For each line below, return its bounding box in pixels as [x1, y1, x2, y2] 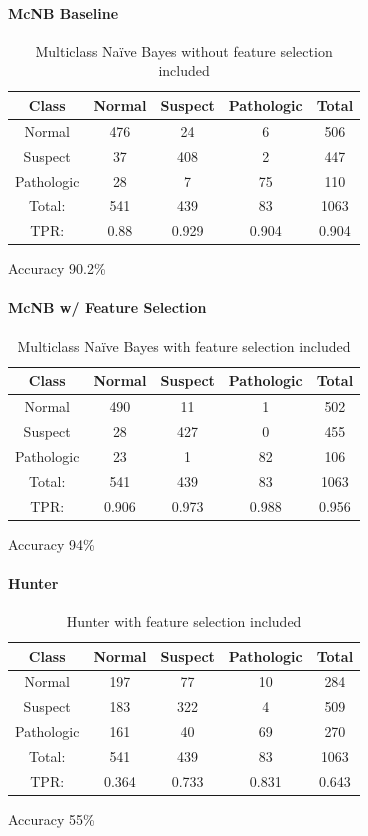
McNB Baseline [8, 2, 119, 23]
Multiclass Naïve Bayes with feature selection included [17, 335, 351, 356]
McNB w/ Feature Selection [8, 297, 207, 318]
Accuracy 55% [8, 808, 95, 829]
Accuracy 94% [8, 533, 95, 554]
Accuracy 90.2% [8, 258, 106, 279]
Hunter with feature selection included [66, 610, 302, 631]
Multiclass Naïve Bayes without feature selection [35, 40, 333, 61]
